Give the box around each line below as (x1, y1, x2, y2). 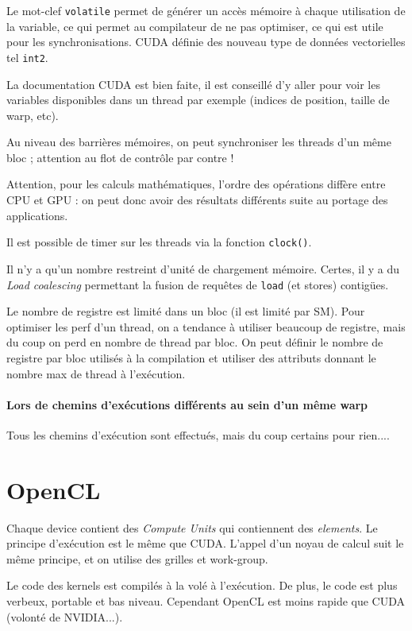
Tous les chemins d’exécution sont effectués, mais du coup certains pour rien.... (6, 426, 390, 443)
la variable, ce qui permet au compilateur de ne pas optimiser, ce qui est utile (6, 17, 383, 34)
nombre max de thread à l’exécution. (6, 365, 186, 381)
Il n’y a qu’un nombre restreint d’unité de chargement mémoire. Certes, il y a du (6, 260, 400, 277)
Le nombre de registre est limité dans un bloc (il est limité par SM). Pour (6, 303, 365, 319)
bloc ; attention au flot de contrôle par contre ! (6, 149, 234, 165)
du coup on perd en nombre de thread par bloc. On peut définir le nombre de (6, 334, 383, 350)
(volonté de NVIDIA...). (6, 608, 123, 625)
